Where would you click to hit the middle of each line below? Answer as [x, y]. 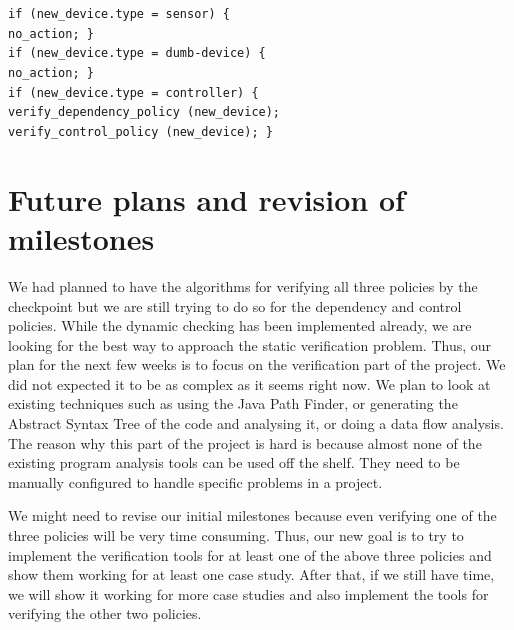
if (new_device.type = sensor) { [119, 14]
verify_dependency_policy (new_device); [144, 112]
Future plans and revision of [206, 198]
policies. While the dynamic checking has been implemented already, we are [240, 325]
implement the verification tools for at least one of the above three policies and [250, 554]
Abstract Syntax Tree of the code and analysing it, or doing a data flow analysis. [256, 423]
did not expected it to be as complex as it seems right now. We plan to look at [249, 383]
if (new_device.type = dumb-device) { [137, 53]
